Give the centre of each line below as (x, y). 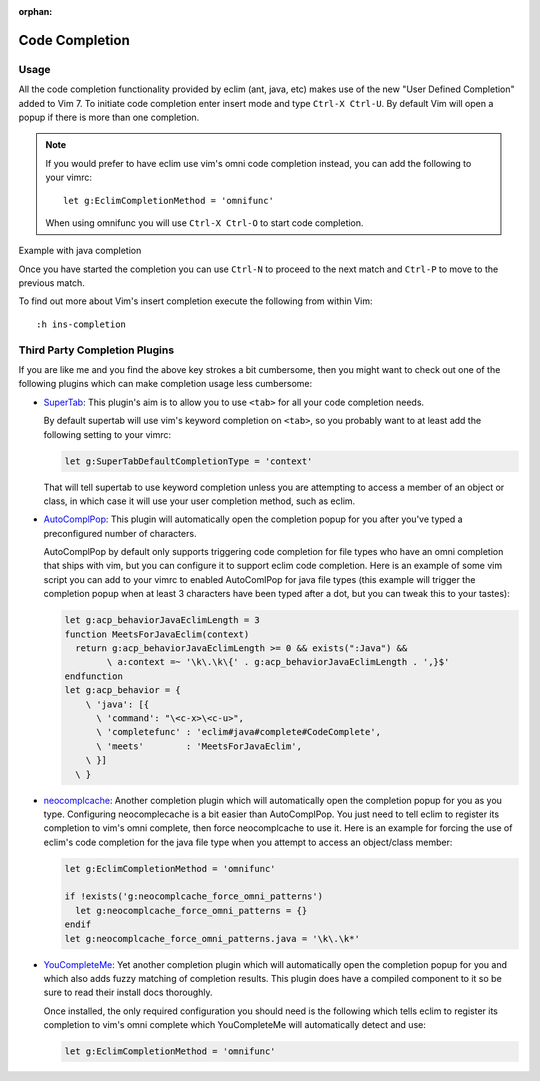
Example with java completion (80, 251)
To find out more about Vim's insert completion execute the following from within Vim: (195, 301)
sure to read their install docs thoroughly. (128, 992)
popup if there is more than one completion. (109, 117)
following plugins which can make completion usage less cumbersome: (165, 384)
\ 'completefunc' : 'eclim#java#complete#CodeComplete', (239, 732)
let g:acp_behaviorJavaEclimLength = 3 (162, 620)
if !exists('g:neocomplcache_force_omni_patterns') (194, 896)
